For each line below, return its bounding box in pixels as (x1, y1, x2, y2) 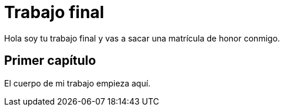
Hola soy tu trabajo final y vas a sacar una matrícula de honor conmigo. (4, 33, 280, 43)
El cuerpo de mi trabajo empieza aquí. (4, 78, 151, 88)
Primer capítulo (4, 53, 96, 68)
